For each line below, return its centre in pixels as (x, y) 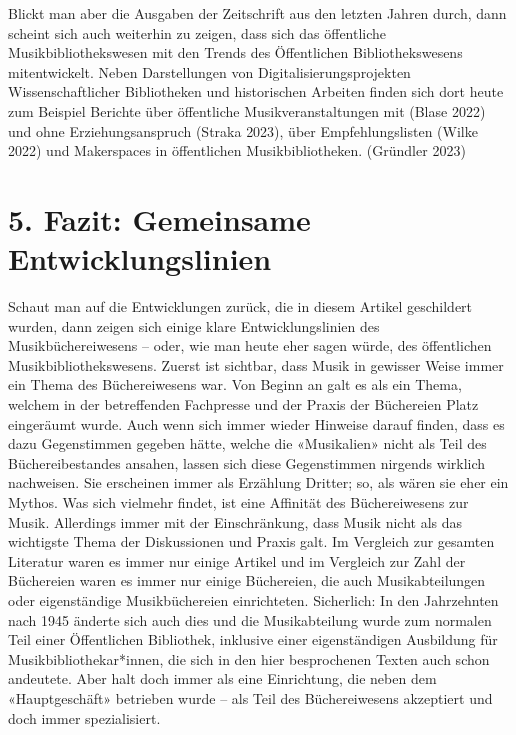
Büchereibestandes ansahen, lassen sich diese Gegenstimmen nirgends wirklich (247, 462)
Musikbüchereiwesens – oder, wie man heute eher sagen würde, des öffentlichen (250, 345)
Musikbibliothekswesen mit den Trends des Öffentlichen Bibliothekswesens (235, 52)
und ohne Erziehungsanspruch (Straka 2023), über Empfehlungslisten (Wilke (243, 130)
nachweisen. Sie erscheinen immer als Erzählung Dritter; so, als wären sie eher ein (258, 482)
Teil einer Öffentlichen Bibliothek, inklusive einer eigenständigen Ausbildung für (253, 639)
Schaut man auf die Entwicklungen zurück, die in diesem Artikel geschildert (240, 306)
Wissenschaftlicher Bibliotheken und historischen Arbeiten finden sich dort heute (256, 91)
